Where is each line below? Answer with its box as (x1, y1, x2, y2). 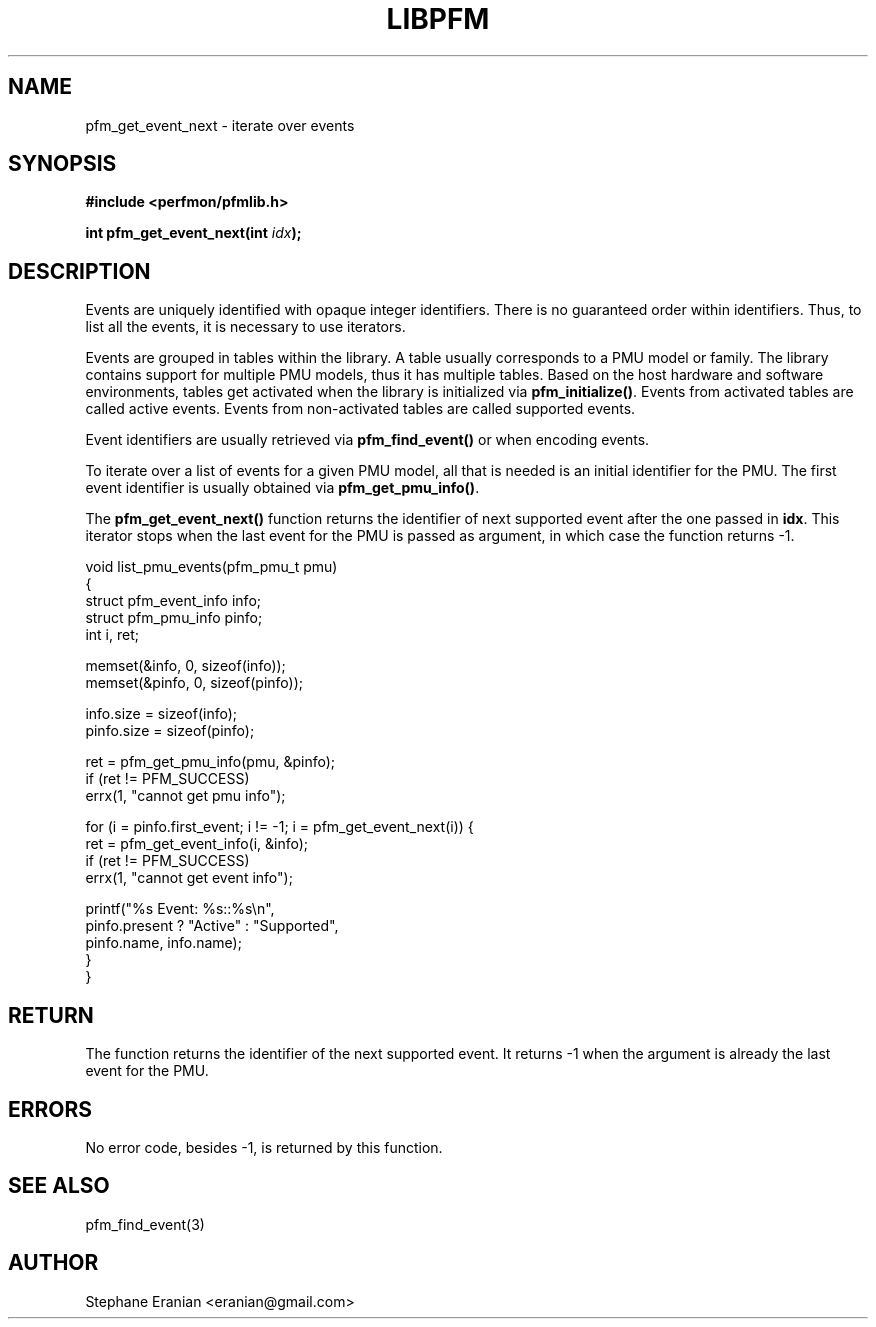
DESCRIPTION (8, 258, 151, 284)
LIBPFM (386, 2, 490, 36)
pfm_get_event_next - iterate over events (85, 116, 355, 134)
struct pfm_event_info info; (85, 592, 261, 610)
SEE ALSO (8, 1173, 110, 1199)
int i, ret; (85, 626, 139, 644)
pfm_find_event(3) (85, 1215, 205, 1233)
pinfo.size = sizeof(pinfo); (85, 722, 255, 740)
